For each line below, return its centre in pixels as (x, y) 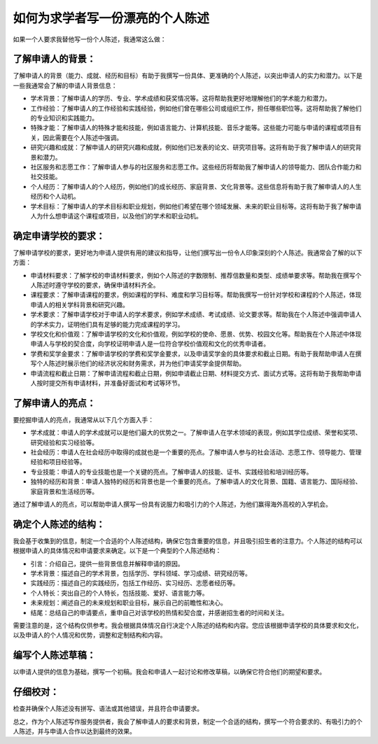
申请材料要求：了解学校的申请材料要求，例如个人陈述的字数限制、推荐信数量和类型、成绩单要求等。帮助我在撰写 (193, 275)
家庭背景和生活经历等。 (64, 491)
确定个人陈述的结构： (59, 524)
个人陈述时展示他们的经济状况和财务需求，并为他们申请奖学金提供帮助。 (140, 363)
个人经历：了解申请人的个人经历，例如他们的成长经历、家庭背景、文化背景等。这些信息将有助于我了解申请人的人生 (196, 186)
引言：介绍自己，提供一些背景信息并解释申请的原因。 (107, 563)
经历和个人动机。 (55, 197)
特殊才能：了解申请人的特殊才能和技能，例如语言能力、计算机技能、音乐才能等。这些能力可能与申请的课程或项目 (193, 128)
